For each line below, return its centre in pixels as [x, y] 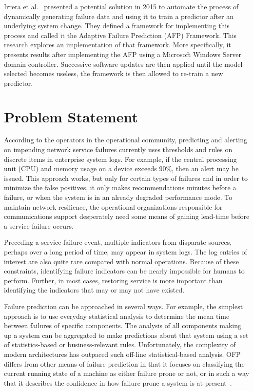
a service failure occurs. [39, 225]
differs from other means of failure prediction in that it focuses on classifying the [124, 363]
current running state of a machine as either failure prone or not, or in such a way [126, 373]
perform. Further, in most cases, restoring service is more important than [113, 280]
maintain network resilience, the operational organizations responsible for [113, 206]
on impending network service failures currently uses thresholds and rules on [118, 149]
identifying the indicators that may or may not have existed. [94, 290]
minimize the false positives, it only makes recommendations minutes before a [120, 187]
